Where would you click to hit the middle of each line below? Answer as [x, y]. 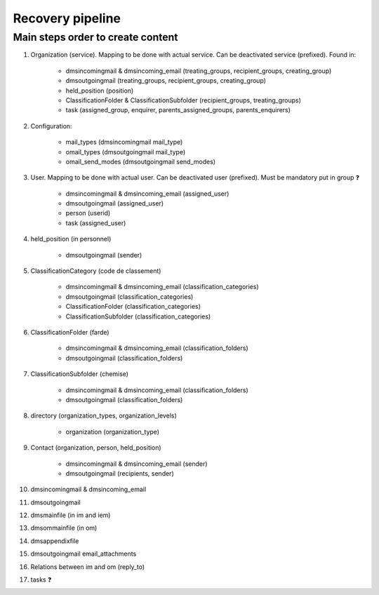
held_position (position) [100, 91]
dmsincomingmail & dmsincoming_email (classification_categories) [162, 287]
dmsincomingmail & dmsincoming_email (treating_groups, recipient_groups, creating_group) [199, 71]
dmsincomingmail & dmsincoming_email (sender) [137, 464]
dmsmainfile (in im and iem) [71, 515]
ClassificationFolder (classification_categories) [133, 307]
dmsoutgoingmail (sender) [104, 255]
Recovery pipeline [67, 18]
